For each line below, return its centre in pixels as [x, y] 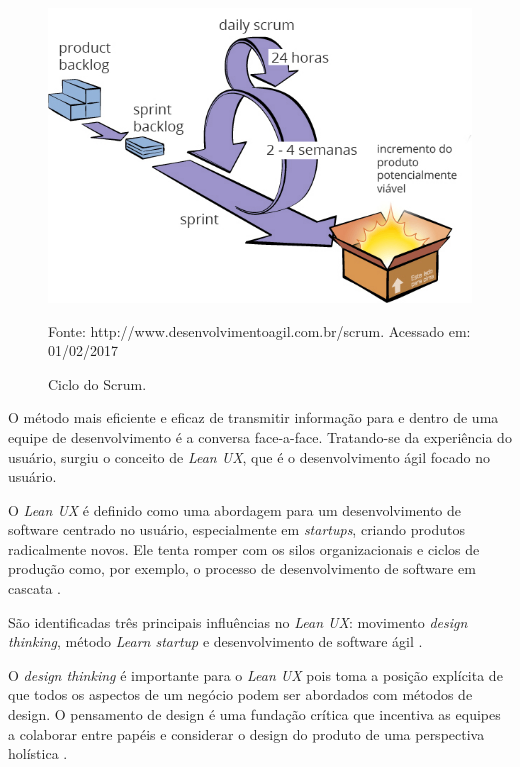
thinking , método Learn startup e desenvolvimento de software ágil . [215, 641]
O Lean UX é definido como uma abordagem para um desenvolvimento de [235, 509]
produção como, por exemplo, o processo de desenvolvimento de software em [242, 568]
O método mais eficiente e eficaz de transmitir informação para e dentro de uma [253, 417]
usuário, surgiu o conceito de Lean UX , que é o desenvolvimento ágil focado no [249, 456]
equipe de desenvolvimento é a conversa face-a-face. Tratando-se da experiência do [260, 436]
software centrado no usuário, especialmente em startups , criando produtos [236, 529]
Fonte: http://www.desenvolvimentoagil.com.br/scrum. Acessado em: [259, 330]
